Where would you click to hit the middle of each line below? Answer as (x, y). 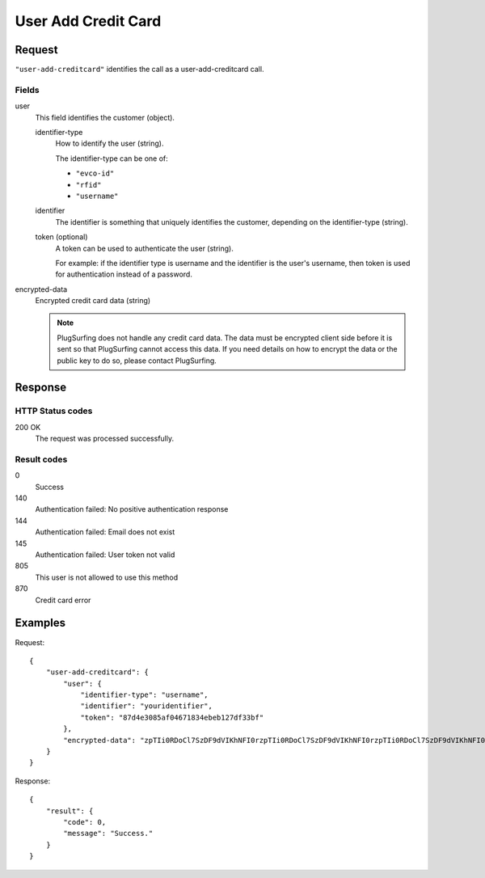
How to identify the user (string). (110, 144)
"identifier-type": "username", (145, 695)
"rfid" (89, 185)
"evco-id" (95, 173)
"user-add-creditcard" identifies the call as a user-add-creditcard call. (139, 70)
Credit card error (63, 600)
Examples (40, 623)
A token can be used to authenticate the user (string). (144, 248)
